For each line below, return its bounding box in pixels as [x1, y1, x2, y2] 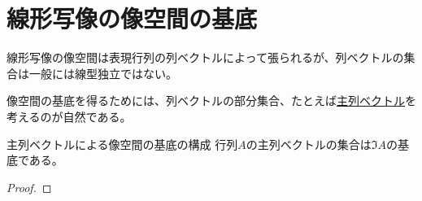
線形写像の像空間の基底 [7, 2, 258, 35]
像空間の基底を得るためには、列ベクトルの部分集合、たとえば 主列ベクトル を [7, 92, 416, 109]
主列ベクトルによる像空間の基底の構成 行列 [7, 135, 238, 152]
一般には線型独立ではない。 [28, 64, 177, 81]
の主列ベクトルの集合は [246, 135, 372, 152]
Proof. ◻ [7, 178, 52, 195]
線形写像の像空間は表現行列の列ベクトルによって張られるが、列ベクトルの [7, 49, 404, 66]
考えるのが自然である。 [7, 107, 132, 125]
